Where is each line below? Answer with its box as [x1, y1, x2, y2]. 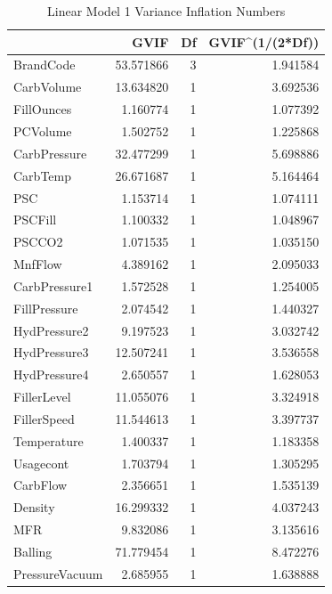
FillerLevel [13, 387, 71, 406]
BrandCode [13, 55, 76, 74]
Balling [13, 542, 53, 560]
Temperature [13, 431, 84, 450]
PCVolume [13, 121, 72, 140]
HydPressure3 [13, 343, 89, 362]
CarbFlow [13, 476, 68, 494]
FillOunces [13, 100, 72, 118]
